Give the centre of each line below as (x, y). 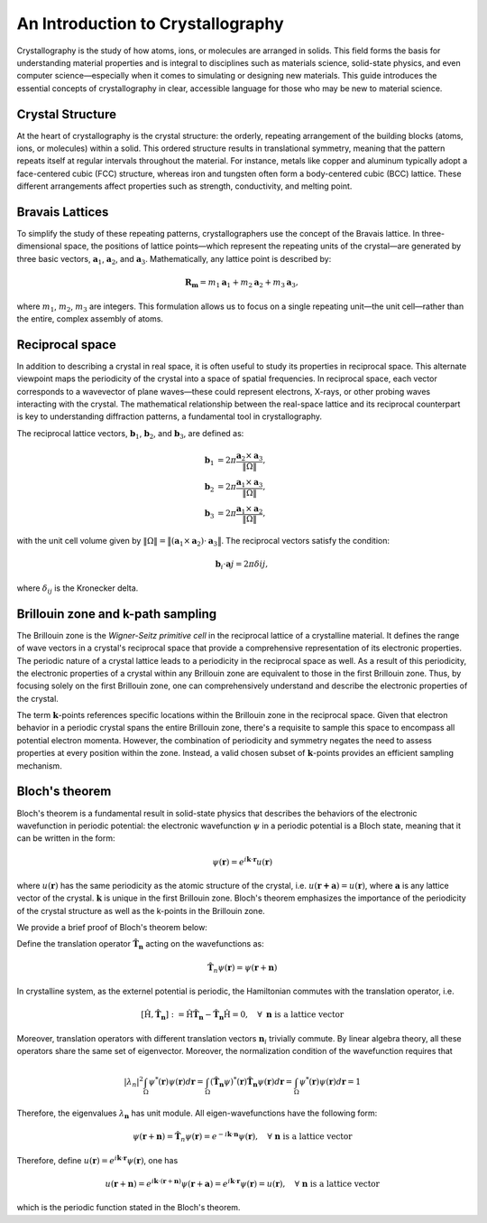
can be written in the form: (66, 838)
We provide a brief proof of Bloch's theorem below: (112, 928)
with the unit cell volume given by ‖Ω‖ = (92, 541)
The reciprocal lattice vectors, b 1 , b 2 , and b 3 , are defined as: (130, 434)
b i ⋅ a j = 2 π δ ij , (242, 565)
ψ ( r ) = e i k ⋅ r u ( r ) (243, 861)
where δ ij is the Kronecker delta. (78, 589)
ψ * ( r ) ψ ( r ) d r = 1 (330, 1081)
